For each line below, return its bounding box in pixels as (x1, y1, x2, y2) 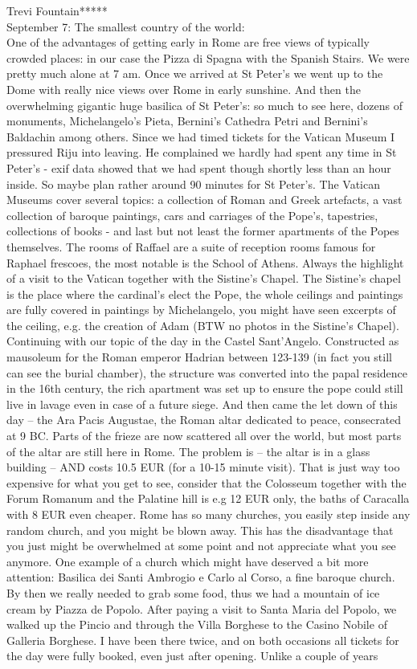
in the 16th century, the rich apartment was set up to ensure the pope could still (6, 380, 403, 397)
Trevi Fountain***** (6, 2, 108, 18)
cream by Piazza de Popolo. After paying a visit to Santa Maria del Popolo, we (6, 600, 397, 617)
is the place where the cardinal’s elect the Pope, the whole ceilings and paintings (6, 285, 403, 302)
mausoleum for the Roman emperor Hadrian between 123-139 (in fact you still (6, 349, 392, 365)
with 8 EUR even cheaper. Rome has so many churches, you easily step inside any (6, 506, 411, 522)
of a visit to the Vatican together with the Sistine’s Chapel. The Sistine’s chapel (6, 270, 401, 287)
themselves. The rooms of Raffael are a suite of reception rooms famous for (6, 238, 376, 255)
